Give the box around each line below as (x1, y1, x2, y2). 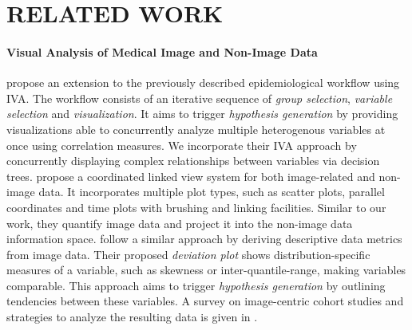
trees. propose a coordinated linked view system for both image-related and (6, 167, 375, 184)
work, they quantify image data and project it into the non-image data (6, 214, 353, 231)
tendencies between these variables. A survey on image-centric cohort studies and (6, 293, 404, 309)
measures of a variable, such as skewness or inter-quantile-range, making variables (6, 261, 406, 278)
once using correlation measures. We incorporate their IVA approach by (6, 136, 357, 153)
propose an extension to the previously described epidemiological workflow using (6, 74, 400, 91)
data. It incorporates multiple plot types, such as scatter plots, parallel (38, 183, 385, 200)
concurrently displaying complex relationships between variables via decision (6, 152, 380, 169)
